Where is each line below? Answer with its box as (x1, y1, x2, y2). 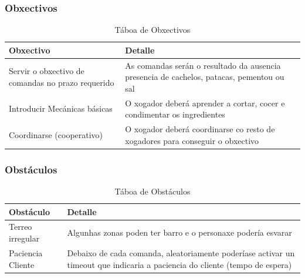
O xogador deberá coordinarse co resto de (125, 123, 275, 135)
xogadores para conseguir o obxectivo (125, 134, 259, 146)
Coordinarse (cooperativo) (9, 128, 103, 140)
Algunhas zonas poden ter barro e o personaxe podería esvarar (67, 226, 292, 239)
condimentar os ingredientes (125, 108, 225, 120)
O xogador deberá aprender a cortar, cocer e (125, 96, 285, 109)
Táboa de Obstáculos (114, 185, 191, 197)
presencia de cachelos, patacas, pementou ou (125, 71, 284, 83)
